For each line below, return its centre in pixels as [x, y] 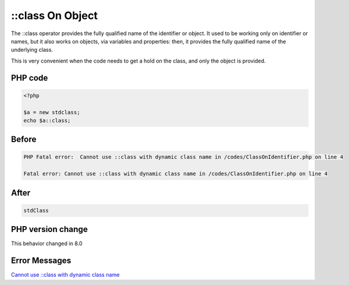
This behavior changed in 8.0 [47, 243]
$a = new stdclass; [52, 112]
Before [24, 140]
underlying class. [32, 50]
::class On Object [54, 15]
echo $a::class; [47, 120]
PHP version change [50, 229]
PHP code [29, 78]
